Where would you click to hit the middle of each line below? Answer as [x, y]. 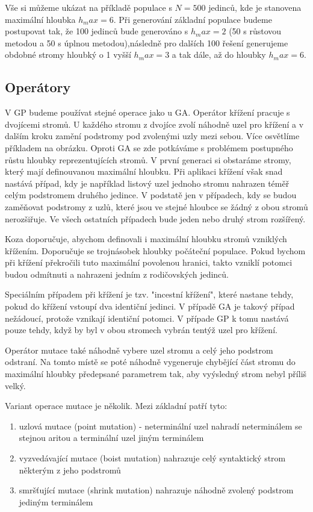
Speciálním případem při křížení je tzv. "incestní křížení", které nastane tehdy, [149, 294]
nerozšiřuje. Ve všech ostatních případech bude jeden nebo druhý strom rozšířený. [155, 218]
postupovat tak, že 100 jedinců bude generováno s [97, 31]
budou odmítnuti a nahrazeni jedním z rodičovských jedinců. [117, 274]
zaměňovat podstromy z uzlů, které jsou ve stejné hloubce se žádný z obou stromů [156, 206]
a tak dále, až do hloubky [219, 55]
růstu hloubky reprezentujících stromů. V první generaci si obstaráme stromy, [148, 159]
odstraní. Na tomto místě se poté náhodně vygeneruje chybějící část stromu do [150, 362]
